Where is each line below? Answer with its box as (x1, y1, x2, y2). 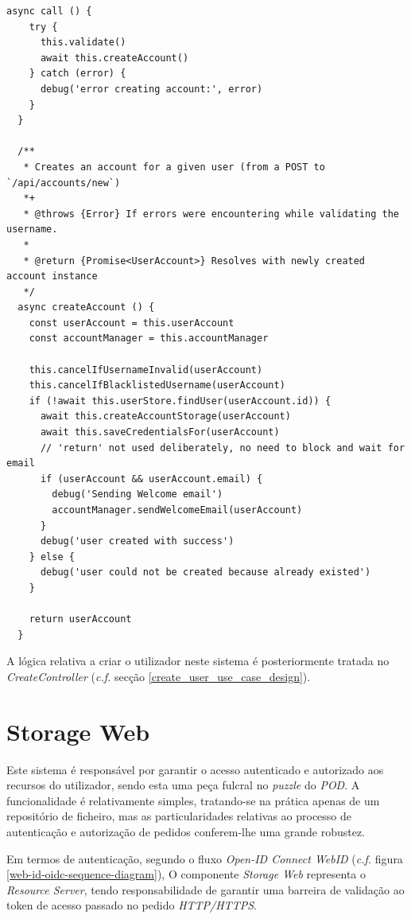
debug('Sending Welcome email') (52, 489, 223, 500)
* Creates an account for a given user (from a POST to (23, 161, 325, 173)
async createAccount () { (17, 302, 155, 313)
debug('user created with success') (40, 535, 235, 547)
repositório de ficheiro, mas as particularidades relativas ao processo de (6, 808, 352, 824)
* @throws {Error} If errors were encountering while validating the (23, 208, 399, 220)
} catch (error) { (29, 68, 126, 80)
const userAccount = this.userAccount (29, 317, 235, 329)
